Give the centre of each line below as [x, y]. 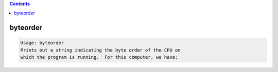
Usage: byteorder [42, 43]
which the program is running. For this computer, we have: [99, 57]
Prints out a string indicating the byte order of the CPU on [100, 50]
